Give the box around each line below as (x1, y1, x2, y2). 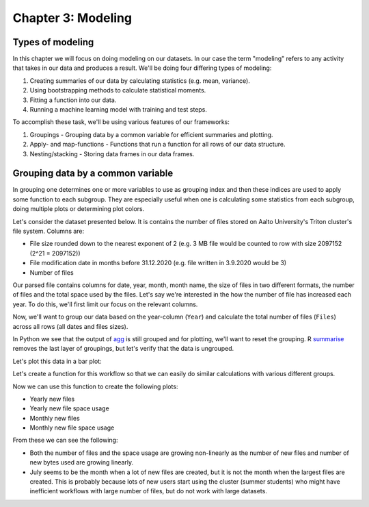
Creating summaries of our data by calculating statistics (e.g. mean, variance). (29, 76, 251, 85)
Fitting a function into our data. (29, 96, 117, 104)
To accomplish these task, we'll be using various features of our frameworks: (12, 118, 230, 126)
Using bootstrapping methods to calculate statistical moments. (29, 86, 206, 95)
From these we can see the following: (12, 436, 118, 445)
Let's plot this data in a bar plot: (12, 357, 102, 365)
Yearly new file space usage (29, 404, 109, 412)
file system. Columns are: (12, 227, 85, 236)
